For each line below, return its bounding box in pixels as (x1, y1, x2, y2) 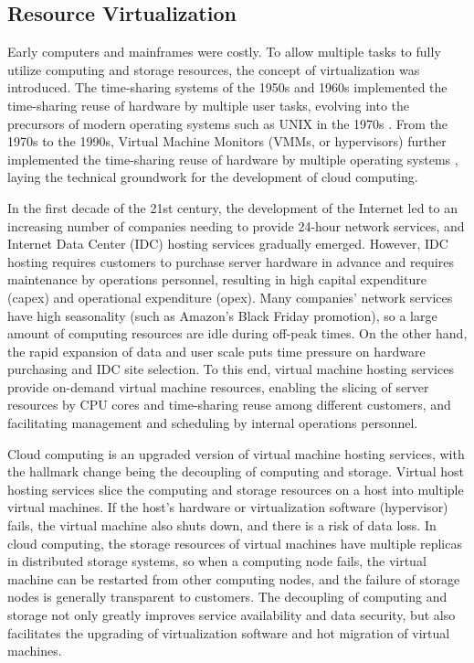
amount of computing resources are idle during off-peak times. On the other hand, (7, 324, 468, 343)
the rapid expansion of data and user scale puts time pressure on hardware (7, 341, 426, 360)
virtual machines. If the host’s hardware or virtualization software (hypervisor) (7, 497, 448, 517)
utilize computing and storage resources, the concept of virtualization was (7, 59, 420, 79)
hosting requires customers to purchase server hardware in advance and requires (7, 251, 454, 271)
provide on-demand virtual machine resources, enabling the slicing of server (7, 377, 429, 396)
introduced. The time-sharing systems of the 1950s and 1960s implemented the (7, 78, 448, 97)
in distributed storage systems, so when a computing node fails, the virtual (7, 551, 427, 571)
